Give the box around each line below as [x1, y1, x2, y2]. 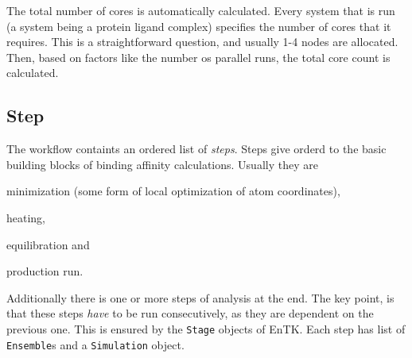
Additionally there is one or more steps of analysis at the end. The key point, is [6, 289, 395, 306]
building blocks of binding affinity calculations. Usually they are [6, 156, 318, 172]
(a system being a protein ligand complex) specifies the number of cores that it [6, 17, 391, 34]
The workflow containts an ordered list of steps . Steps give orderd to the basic [6, 141, 387, 157]
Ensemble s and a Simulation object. [6, 336, 185, 352]
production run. [6, 263, 84, 279]
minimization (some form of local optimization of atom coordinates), [6, 183, 340, 199]
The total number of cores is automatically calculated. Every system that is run [6, 2, 395, 18]
